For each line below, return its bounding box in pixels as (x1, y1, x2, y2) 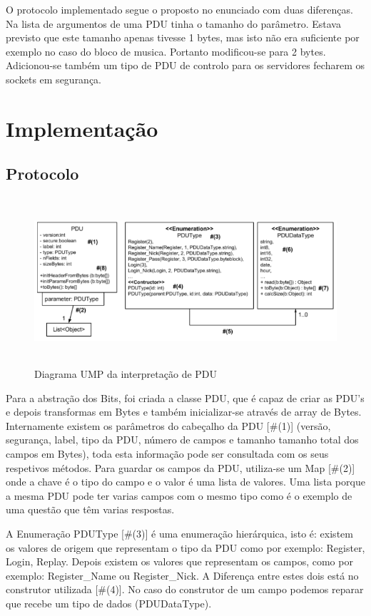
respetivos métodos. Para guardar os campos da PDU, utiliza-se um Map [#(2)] (6, 460, 355, 475)
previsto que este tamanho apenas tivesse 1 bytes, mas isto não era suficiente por (6, 30, 360, 45)
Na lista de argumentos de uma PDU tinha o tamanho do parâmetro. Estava (6, 16, 341, 31)
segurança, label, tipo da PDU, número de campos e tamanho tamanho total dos (6, 432, 359, 447)
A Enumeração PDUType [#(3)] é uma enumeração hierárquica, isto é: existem (6, 526, 353, 540)
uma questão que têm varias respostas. (6, 502, 175, 517)
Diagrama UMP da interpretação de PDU (34, 366, 218, 381)
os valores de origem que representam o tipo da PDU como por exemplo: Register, (6, 540, 365, 555)
